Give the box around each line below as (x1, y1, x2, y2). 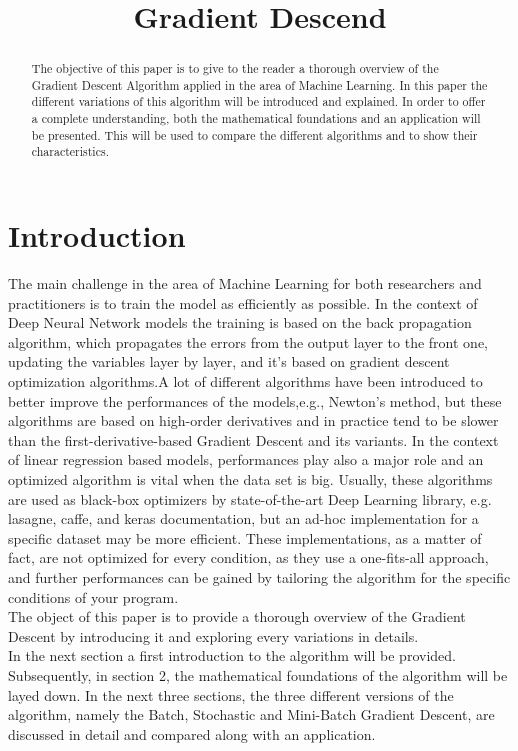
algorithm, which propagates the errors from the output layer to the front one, (8, 331, 488, 352)
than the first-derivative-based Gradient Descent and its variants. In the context (8, 429, 499, 450)
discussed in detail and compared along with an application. (8, 723, 376, 744)
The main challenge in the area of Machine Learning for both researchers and (8, 273, 482, 294)
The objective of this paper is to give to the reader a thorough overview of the (31, 60, 439, 77)
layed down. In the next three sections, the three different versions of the (8, 684, 454, 705)
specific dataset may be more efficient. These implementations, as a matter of (8, 527, 482, 548)
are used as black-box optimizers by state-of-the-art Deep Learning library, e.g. (8, 488, 492, 509)
